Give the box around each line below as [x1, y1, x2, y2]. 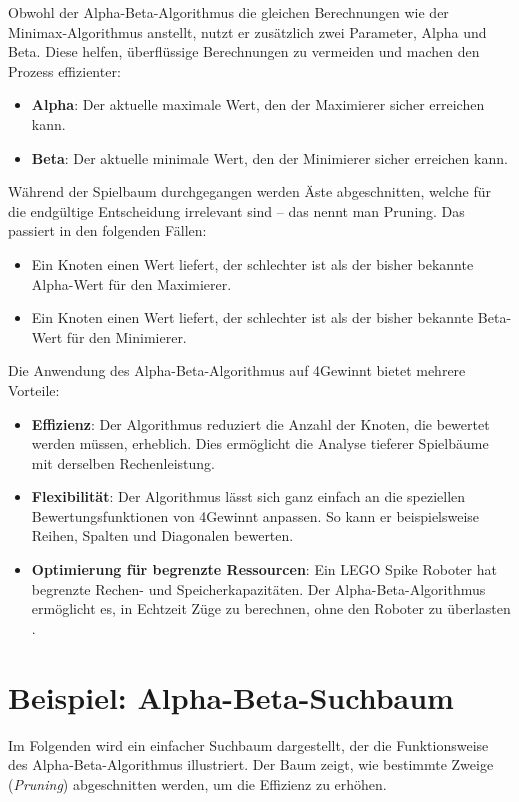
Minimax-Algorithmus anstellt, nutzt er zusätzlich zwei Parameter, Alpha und [8, 21, 487, 42]
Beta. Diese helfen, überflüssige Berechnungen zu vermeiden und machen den [8, 41, 480, 62]
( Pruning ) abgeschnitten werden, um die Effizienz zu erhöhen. [8, 773, 387, 794]
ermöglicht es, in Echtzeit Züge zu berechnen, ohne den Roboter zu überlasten [31, 598, 511, 619]
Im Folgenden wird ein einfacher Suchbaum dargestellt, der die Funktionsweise [8, 734, 489, 755]
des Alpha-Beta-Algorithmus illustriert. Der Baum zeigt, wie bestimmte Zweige [8, 754, 494, 775]
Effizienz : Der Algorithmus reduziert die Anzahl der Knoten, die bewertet [31, 413, 490, 434]
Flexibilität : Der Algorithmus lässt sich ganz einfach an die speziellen [31, 486, 466, 507]
